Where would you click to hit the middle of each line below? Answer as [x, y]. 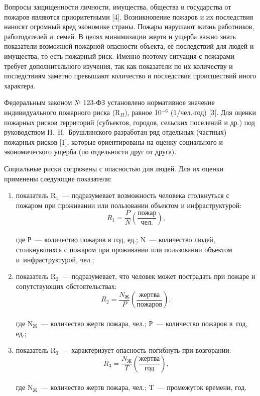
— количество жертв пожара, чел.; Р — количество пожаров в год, [144, 323]
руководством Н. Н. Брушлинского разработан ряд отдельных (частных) [115, 132]
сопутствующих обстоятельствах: [66, 286]
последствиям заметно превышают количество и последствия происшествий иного [130, 76]
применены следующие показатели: [58, 178]
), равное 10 [143, 112]
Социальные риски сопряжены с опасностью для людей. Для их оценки [114, 168]
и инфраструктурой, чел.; [55, 259]
